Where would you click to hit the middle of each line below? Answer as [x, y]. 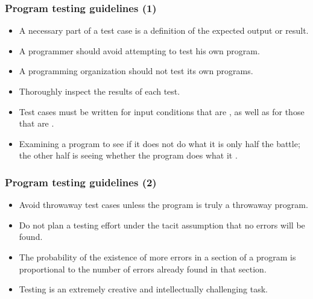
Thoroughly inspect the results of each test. [100, 91]
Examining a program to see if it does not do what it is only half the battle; [160, 143]
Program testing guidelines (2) [81, 182]
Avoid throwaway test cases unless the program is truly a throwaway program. [163, 205]
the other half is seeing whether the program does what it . [128, 155]
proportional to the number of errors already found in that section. [143, 269]
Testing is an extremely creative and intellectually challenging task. [143, 289]
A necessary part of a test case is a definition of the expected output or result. [164, 30]
